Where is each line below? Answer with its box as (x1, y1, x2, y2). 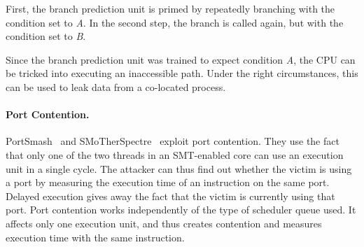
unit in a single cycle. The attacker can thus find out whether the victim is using (6, 161, 352, 176)
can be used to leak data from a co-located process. (6, 79, 226, 94)
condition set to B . (6, 29, 86, 43)
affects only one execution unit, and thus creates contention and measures (6, 216, 322, 230)
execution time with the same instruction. (6, 230, 185, 244)
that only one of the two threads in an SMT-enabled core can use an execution (6, 147, 344, 162)
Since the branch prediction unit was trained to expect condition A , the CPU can (6, 52, 356, 66)
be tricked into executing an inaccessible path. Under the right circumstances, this (6, 66, 358, 80)
